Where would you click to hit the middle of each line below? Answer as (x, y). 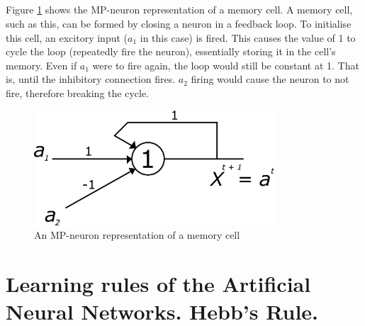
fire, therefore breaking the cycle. (77, 92)
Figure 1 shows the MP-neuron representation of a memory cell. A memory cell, (179, 10)
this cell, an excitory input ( (67, 37)
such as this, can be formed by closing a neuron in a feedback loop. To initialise (179, 23)
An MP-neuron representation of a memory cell (137, 235)
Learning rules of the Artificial (158, 283)
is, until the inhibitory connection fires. (91, 79)
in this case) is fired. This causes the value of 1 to (248, 37)
